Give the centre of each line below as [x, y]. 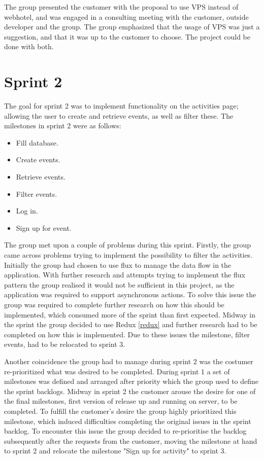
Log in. [27, 211]
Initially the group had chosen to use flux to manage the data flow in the [118, 264]
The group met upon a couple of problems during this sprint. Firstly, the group [128, 245]
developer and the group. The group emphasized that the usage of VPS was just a [132, 27]
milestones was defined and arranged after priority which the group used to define [131, 381]
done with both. [29, 46]
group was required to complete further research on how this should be [114, 304]
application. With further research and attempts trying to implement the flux [125, 275]
